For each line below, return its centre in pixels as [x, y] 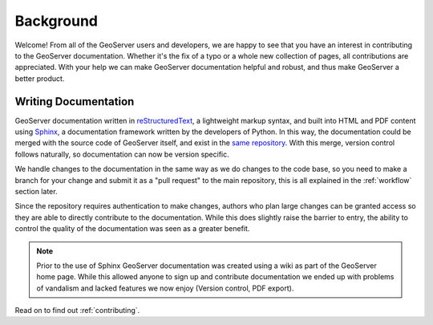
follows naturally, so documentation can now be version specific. [122, 154]
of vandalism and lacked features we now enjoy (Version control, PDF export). [165, 288]
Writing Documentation [75, 102]
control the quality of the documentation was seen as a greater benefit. [132, 229]
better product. [40, 78]
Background [56, 21]
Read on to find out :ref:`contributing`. [77, 311]
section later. [36, 191]
